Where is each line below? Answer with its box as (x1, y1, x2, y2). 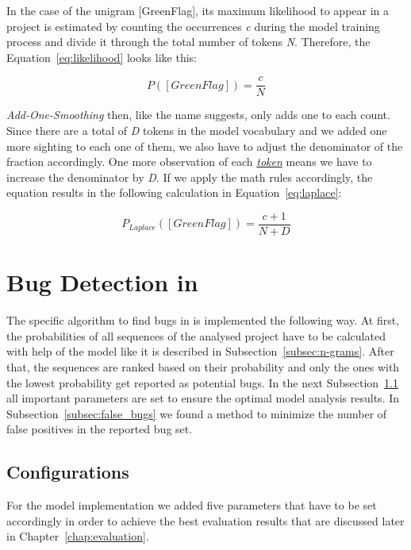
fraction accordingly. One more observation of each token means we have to (6, 153, 372, 170)
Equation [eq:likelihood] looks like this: (6, 48, 197, 65)
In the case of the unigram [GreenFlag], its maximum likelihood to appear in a (6, 2, 390, 18)
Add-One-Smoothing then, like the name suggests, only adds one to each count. (6, 106, 390, 123)
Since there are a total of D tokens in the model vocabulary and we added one (6, 122, 387, 139)
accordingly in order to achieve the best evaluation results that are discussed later (6, 512, 405, 529)
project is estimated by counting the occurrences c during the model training (6, 17, 380, 34)
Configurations (6, 460, 129, 484)
